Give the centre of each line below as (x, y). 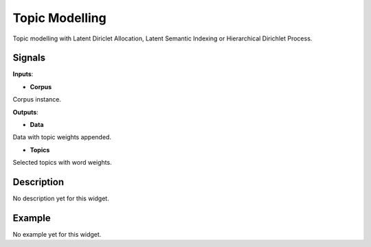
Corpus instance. (37, 99)
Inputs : (23, 74)
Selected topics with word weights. (63, 163)
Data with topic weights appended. (62, 137)
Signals (29, 58)
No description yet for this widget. (61, 198)
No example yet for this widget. (57, 234)
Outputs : (26, 112)
